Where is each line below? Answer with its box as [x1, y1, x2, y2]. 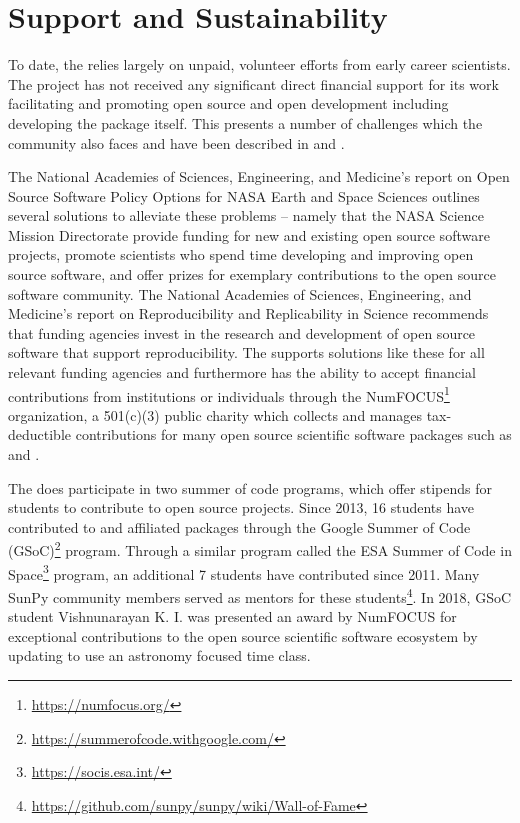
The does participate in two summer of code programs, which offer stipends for [8, 477, 492, 498]
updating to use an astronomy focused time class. [8, 645, 311, 666]
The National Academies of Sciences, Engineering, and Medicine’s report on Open [8, 166, 510, 187]
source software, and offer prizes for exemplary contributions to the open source [8, 264, 496, 285]
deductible [8, 424, 72, 445]
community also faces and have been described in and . [8, 132, 345, 153]
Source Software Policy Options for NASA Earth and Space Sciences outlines [8, 185, 480, 206]
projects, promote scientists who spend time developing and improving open [8, 244, 474, 265]
